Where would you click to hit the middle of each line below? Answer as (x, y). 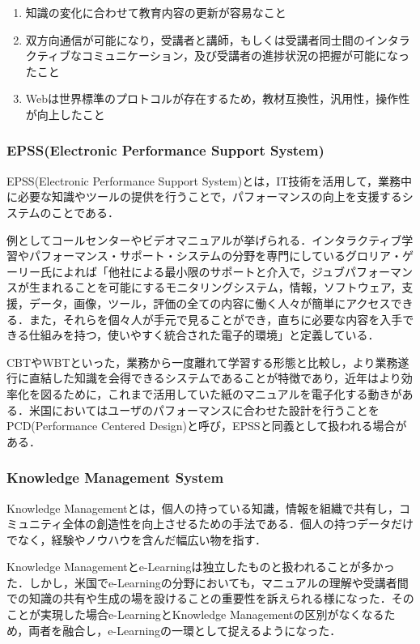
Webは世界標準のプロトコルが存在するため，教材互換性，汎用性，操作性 (218, 98)
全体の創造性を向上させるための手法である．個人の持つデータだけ (238, 524)
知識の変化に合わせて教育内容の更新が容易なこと (156, 12)
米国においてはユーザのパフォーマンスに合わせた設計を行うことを (204, 409)
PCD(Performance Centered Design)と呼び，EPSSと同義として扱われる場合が (207, 426)
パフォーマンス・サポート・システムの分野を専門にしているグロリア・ (215, 256)
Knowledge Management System (115, 478)
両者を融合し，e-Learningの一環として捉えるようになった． (185, 630)
